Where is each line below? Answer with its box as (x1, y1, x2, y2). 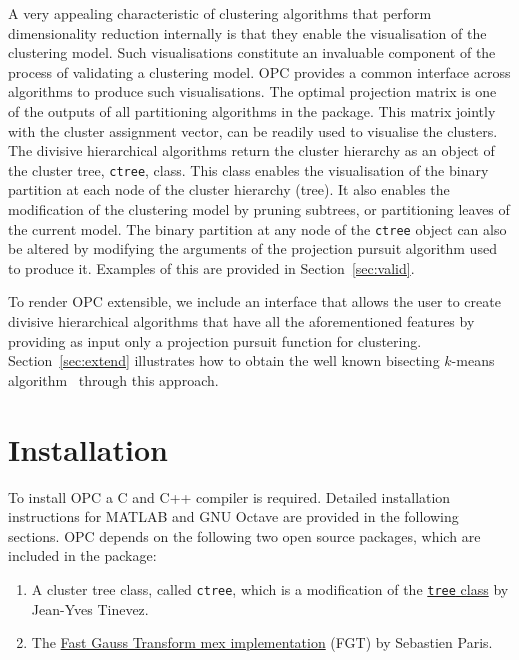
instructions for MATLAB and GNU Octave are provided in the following (8, 506, 459, 527)
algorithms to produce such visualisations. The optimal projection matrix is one (8, 81, 497, 102)
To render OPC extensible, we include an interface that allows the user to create (8, 291, 501, 312)
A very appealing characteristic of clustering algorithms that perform (8, 3, 432, 23)
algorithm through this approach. (8, 369, 219, 390)
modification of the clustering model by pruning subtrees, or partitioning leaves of (8, 199, 510, 219)
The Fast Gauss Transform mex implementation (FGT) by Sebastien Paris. (31, 632, 493, 653)
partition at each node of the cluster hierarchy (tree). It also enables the (8, 179, 450, 200)
